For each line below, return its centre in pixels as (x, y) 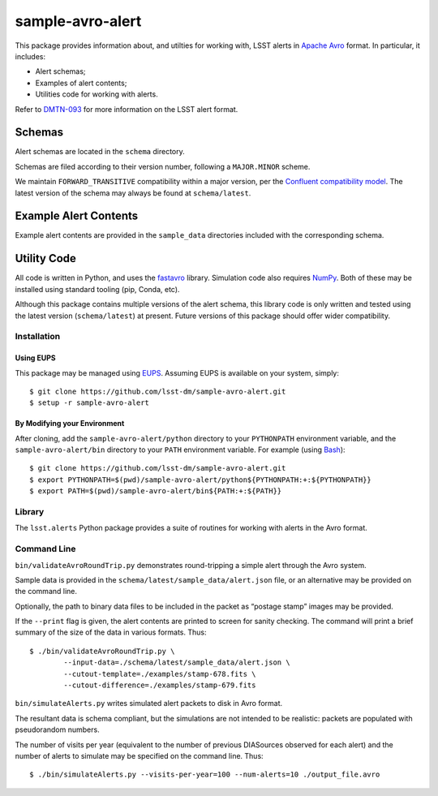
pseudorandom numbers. (58, 729)
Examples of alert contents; (81, 83)
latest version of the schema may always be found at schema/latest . (133, 193)
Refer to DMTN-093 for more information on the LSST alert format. (127, 109)
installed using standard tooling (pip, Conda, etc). (97, 289)
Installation (38, 337)
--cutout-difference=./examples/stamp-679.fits (160, 685)
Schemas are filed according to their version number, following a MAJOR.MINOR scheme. (163, 166)
